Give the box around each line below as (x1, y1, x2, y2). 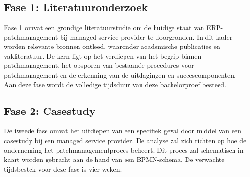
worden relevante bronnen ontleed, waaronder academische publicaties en (4, 41, 220, 51)
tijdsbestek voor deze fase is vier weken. (4, 163, 122, 174)
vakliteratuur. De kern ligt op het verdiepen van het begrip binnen (4, 50, 202, 61)
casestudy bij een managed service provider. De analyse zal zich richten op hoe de (4, 135, 247, 145)
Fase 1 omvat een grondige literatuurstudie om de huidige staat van (4, 22, 204, 32)
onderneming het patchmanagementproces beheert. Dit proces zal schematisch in (4, 145, 244, 155)
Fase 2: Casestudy (4, 103, 95, 118)
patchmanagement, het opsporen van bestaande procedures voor (4, 60, 194, 70)
